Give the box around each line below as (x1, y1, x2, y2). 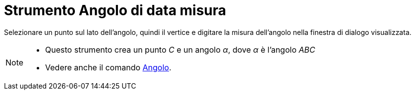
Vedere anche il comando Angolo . (45, 62, 172, 72)
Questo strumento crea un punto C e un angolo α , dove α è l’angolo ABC (45, 44, 315, 55)
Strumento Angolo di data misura (4, 2, 227, 19)
